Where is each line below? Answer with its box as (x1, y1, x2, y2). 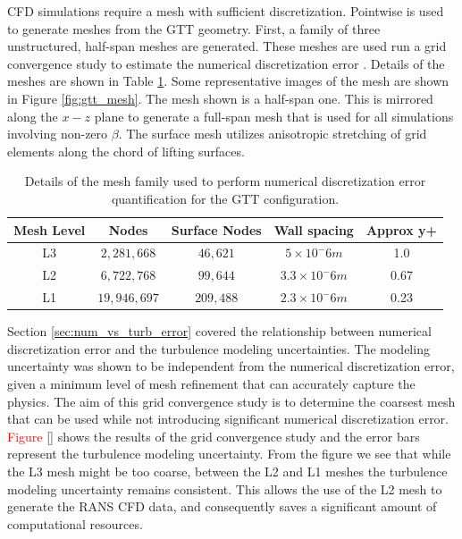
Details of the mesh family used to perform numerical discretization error (24, 172, 426, 190)
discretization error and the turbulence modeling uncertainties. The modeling (7, 339, 430, 358)
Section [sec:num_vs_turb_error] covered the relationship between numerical (7, 322, 432, 341)
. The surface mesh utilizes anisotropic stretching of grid (118, 124, 427, 143)
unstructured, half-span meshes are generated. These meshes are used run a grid (7, 37, 447, 55)
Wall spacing (273, 220, 354, 239)
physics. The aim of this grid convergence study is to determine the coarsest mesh (7, 392, 456, 410)
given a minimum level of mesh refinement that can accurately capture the (7, 374, 416, 392)
